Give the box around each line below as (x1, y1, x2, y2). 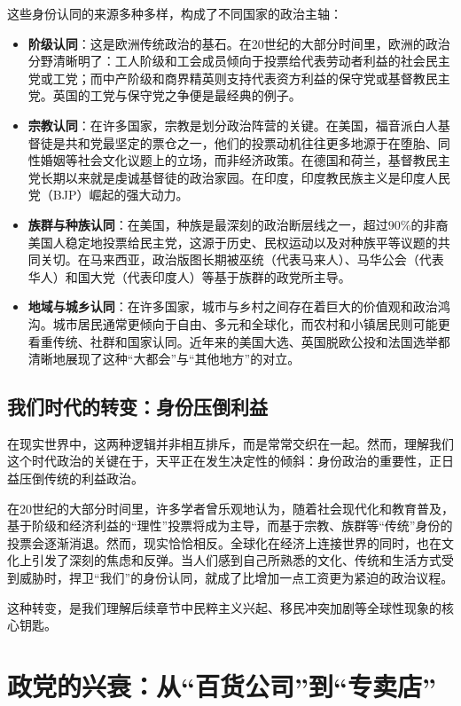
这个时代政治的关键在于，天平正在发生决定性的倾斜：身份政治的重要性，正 (7, 451, 441, 470)
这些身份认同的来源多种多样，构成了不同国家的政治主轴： (7, 4, 342, 22)
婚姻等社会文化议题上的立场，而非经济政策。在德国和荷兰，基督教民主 (40, 151, 450, 169)
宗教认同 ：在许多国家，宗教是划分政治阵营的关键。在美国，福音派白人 (27, 115, 438, 134)
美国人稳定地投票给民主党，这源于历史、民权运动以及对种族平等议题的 (27, 232, 438, 251)
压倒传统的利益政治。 (19, 469, 144, 488)
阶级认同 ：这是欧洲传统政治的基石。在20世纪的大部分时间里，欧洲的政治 (27, 34, 450, 52)
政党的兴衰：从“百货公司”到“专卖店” (7, 668, 436, 704)
